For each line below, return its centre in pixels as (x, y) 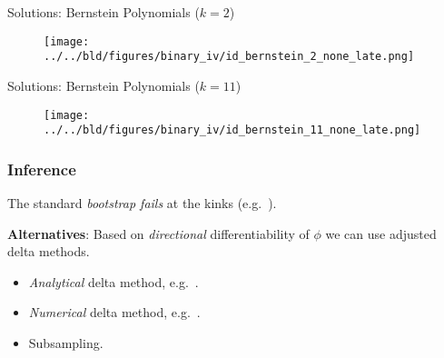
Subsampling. (66, 343)
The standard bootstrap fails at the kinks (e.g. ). (142, 203)
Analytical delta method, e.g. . (113, 281)
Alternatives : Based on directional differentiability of (158, 233)
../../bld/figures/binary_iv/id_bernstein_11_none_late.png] (232, 130)
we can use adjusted (381, 233)
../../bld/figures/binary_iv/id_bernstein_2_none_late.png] (229, 57)
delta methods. (49, 251)
